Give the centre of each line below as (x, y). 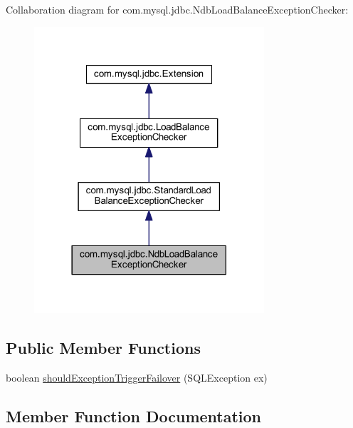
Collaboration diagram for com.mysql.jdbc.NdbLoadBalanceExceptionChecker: (177, 9)
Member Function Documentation (134, 416)
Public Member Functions (103, 347)
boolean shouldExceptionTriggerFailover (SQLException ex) (137, 377)
